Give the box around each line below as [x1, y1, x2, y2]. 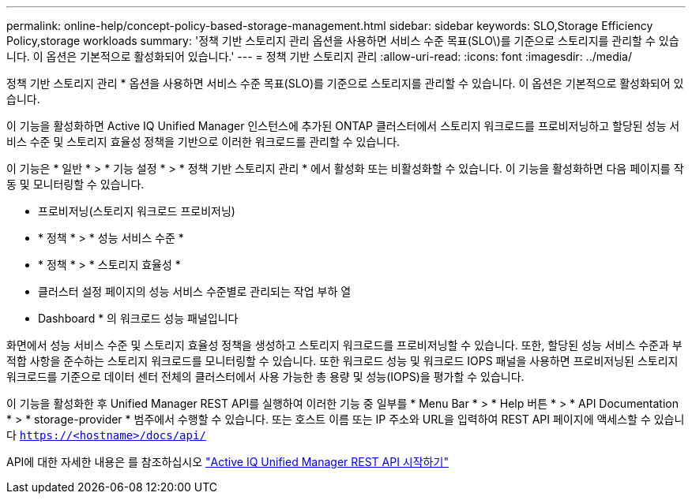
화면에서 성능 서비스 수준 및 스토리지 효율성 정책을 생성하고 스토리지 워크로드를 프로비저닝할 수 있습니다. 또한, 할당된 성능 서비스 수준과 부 [6, 338, 683, 352]
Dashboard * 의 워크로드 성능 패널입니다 [38, 312, 239, 325]
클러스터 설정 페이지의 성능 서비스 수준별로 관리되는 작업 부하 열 [38, 285, 352, 298]
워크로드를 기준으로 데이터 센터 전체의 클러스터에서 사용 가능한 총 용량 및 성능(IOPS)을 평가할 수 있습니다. [6, 370, 525, 383]
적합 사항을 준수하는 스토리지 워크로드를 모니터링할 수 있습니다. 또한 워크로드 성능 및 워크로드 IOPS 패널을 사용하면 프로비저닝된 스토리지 [6, 354, 679, 368]
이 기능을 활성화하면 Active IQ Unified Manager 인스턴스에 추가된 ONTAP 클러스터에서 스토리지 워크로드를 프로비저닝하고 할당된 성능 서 [6, 119, 680, 132]
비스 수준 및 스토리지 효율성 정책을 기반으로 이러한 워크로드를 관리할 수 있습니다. [6, 135, 401, 148]
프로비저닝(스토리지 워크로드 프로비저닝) [38, 204, 235, 218]
